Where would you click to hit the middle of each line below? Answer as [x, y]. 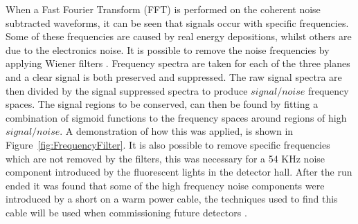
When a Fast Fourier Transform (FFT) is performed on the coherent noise [163, 9]
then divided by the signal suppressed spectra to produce [127, 90]
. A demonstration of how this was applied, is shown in [177, 131]
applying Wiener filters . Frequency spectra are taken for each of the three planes [178, 63]
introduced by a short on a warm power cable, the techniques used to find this [172, 199]
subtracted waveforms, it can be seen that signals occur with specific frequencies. [177, 22]
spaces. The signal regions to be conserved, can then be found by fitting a [162, 104]
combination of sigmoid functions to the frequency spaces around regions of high [176, 117]
